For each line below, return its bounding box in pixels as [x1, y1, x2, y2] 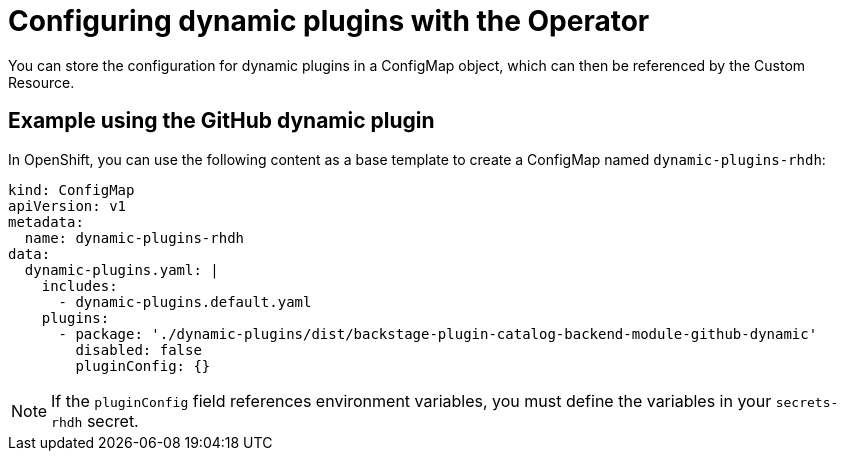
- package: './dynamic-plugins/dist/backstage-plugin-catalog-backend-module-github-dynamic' [58, 325, 818, 342]
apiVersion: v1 [8, 197, 127, 214]
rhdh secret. [51, 410, 139, 431]
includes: [41, 277, 118, 294]
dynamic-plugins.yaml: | [24, 261, 219, 278]
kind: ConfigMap [8, 181, 135, 198]
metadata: [8, 213, 84, 230]
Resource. [8, 73, 75, 91]
